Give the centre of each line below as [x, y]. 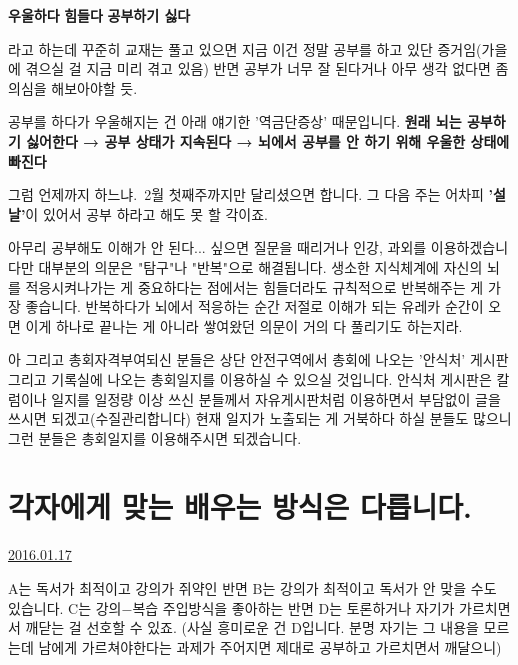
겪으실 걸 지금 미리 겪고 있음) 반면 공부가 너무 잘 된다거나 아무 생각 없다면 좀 [267, 68]
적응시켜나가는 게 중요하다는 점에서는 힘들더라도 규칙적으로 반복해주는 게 [254, 286]
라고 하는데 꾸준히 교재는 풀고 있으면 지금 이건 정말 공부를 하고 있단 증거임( [245, 48]
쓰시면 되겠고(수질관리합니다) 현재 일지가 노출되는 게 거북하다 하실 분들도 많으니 [260, 418]
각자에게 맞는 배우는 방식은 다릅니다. [240, 506]
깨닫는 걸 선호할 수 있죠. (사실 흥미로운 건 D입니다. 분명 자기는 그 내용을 [252, 627]
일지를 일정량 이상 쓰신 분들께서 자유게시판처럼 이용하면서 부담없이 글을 [276, 398]
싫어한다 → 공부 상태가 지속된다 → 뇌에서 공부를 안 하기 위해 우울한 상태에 [268, 140]
